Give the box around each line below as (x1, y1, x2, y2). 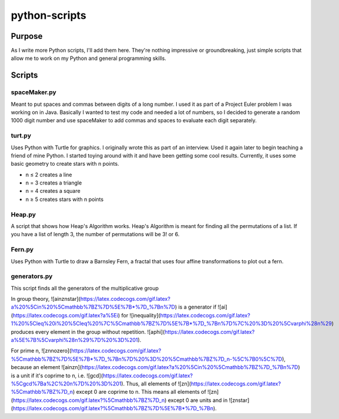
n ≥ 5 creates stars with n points (25, 196, 104, 203)
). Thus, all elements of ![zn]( (121, 380, 191, 387)
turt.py (11, 132, 32, 140)
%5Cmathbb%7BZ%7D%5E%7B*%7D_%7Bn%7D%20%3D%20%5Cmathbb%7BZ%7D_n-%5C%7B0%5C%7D (11, 356, 283, 363)
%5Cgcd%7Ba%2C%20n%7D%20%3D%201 (11, 380, 122, 387)
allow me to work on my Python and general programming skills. (11, 55, 167, 62)
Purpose (11, 31, 43, 41)
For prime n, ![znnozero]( (11, 347, 72, 354)
